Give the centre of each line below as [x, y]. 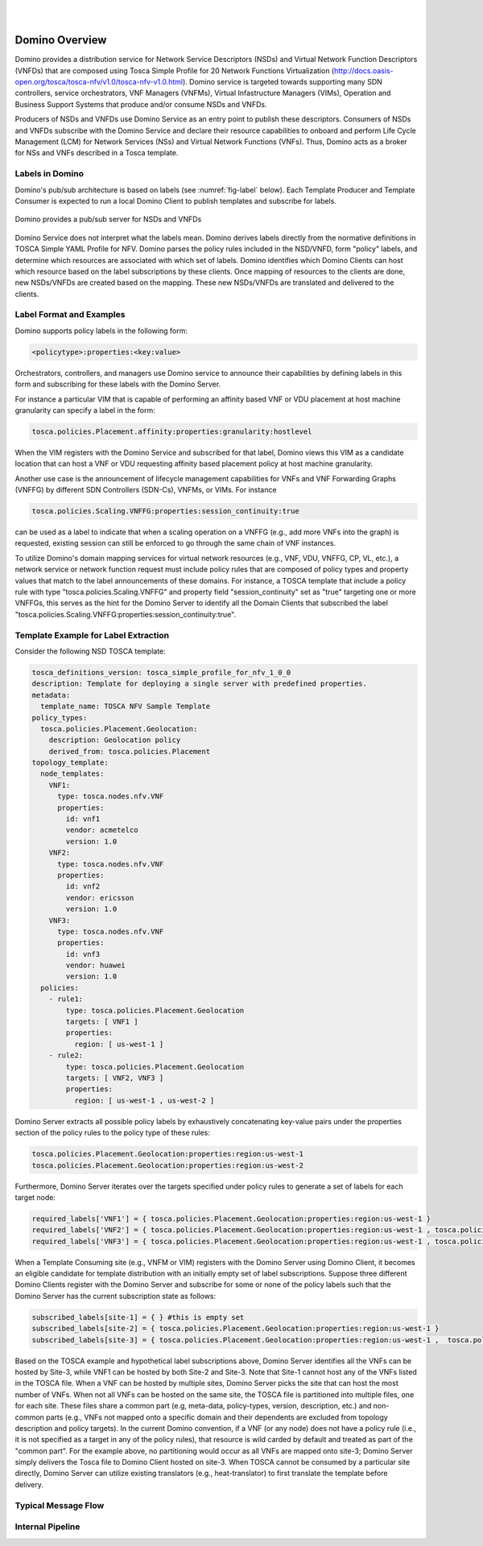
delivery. [29, 1484]
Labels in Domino [50, 174]
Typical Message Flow [60, 1505]
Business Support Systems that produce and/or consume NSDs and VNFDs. [141, 104]
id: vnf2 [83, 886]
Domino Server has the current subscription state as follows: [116, 1296]
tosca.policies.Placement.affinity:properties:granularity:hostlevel [172, 431]
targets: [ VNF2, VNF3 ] [115, 1078]
